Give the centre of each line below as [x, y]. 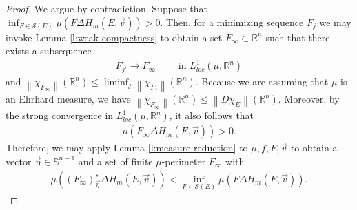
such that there [298, 37]
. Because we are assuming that [262, 81]
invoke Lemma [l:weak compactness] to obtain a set [114, 37]
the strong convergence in [60, 115]
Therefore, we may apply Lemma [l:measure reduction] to [127, 148]
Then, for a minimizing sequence [235, 22]
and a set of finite [115, 161]
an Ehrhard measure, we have [68, 99]
